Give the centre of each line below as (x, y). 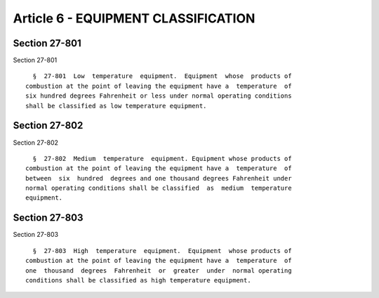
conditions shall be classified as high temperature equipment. (139, 280)
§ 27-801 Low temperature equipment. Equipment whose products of (162, 76)
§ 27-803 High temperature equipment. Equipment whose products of (162, 251)
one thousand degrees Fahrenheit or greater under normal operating (159, 270)
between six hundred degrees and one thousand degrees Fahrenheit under (159, 178)
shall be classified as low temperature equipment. (116, 106)
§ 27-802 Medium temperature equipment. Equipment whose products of (162, 158)
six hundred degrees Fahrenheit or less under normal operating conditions (159, 96)
